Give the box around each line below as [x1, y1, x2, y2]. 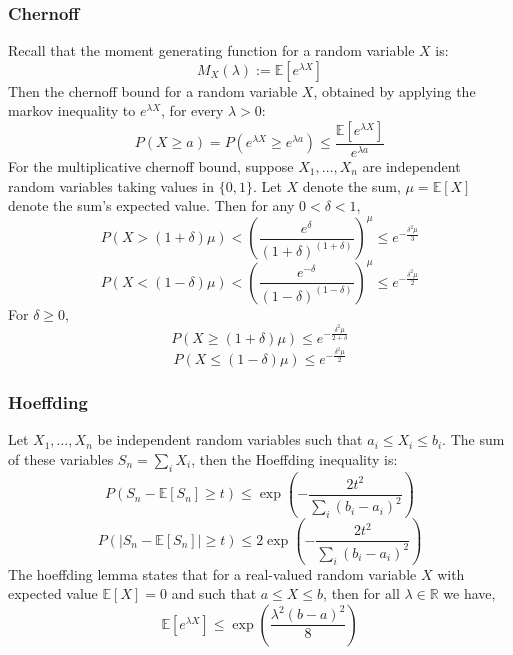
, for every [161, 100, 224, 121]
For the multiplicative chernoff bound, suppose [8, 156, 294, 177]
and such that [171, 583, 257, 604]
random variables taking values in [8, 175, 214, 196]
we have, [443, 583, 496, 604]
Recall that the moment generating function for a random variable [8, 40, 415, 61]
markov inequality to [8, 100, 136, 121]
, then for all [323, 583, 400, 604]
